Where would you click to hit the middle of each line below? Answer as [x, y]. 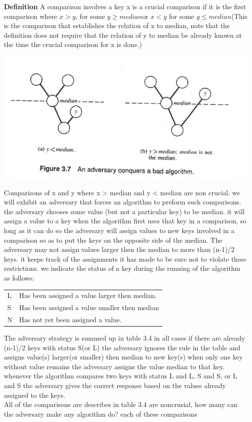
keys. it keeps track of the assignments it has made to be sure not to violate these [125, 258]
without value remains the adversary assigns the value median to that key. [114, 366]
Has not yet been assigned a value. [70, 319]
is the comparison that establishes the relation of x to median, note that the [117, 25]
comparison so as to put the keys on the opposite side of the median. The [113, 240]
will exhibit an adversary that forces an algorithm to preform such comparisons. [123, 202]
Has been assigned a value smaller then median [89, 307]
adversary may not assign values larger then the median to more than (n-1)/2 [119, 249]
